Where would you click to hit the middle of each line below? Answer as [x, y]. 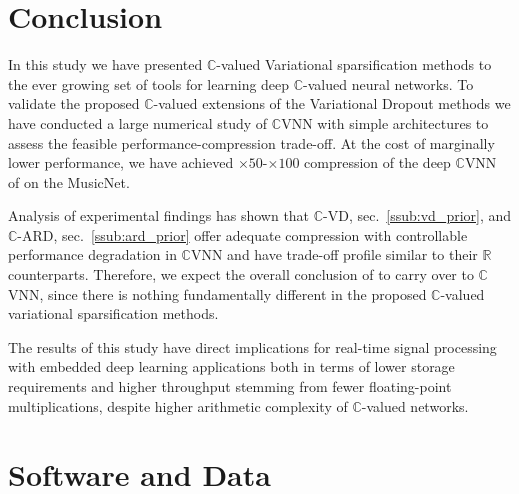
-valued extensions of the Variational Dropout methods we [332, 103]
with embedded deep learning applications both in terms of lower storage [231, 366]
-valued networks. [415, 405]
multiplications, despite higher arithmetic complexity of [178, 405]
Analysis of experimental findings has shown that [159, 215]
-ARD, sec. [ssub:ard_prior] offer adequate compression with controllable [242, 234]
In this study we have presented [105, 64]
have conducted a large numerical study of [138, 122]
